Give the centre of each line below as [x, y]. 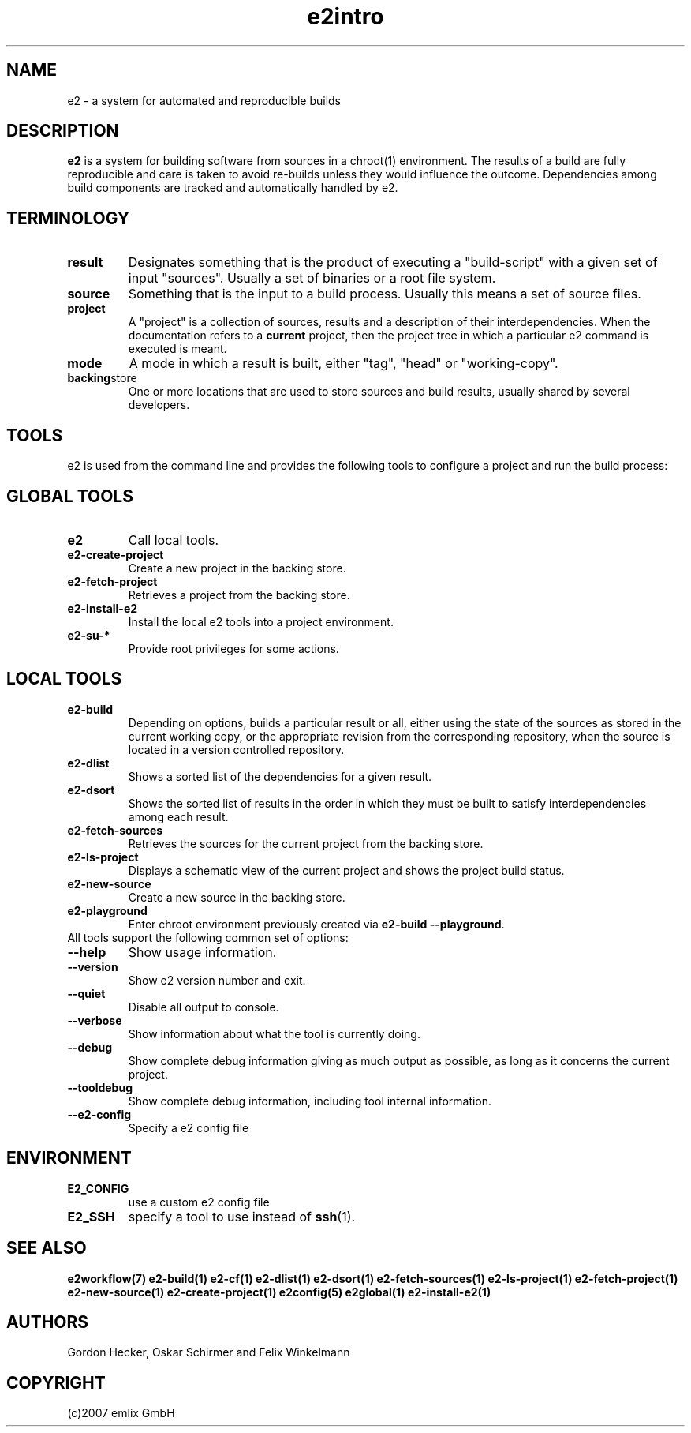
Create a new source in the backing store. [237, 897]
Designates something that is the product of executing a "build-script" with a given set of [393, 263]
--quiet [86, 993]
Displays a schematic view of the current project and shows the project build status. [346, 870]
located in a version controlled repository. [236, 749]
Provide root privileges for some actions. [233, 648]
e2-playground [107, 910]
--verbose [95, 1020]
